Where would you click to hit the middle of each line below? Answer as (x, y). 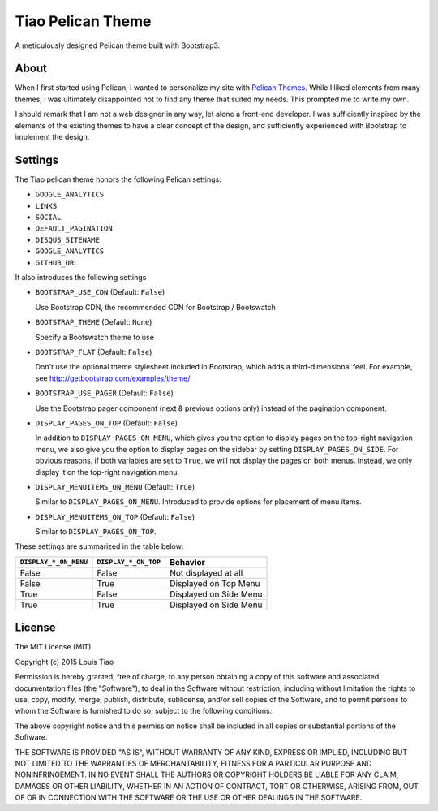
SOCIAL (48, 218)
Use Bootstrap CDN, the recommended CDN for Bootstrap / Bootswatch (155, 307)
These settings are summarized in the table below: (99, 546)
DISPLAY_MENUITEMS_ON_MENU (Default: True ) (115, 486)
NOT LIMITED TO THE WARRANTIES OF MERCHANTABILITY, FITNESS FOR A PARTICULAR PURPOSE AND (193, 763)
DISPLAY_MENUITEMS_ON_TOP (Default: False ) (115, 516)
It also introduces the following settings (81, 278)
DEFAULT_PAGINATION (74, 229)
